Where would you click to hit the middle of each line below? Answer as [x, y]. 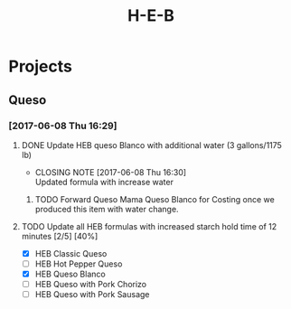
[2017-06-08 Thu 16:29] [63, 126]
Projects [41, 66]
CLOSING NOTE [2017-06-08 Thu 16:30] [111, 172]
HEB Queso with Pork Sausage [92, 295]
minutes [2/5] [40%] [60, 236]
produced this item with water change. [107, 209]
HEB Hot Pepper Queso [79, 264]
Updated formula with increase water [104, 182]
